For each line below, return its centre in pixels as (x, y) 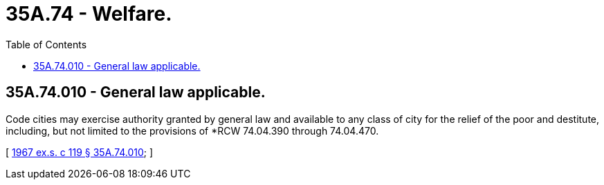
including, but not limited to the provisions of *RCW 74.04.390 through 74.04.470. (192, 130)
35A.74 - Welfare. (89, 14)
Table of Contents (46, 44)
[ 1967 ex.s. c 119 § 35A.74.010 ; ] (80, 152)
